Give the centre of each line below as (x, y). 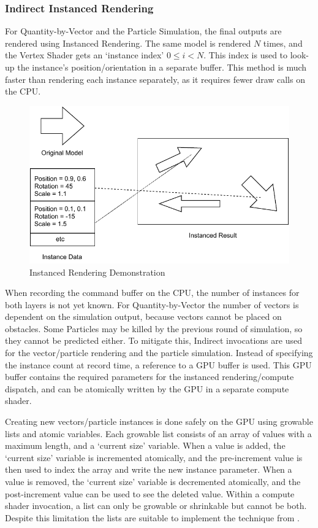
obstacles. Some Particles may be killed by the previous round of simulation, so (154, 328)
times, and (283, 43)
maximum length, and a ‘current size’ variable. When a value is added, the (145, 445)
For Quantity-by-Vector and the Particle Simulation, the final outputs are (143, 31)
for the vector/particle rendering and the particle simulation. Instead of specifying (159, 353)
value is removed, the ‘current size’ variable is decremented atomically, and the (153, 482)
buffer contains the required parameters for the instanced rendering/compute (150, 377)
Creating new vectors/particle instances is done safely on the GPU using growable (159, 421)
